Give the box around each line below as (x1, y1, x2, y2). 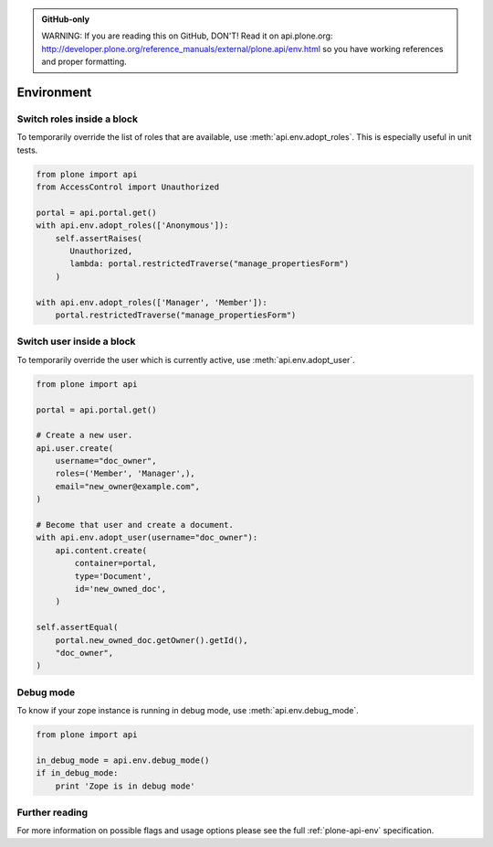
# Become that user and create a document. (36, 520, 235, 531)
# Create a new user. (36, 430, 133, 441)
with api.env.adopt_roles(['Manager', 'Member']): (36, 297, 268, 307)
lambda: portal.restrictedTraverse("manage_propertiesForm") (69, 259, 350, 269)
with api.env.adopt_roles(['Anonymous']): (36, 220, 229, 231)
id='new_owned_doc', (74, 584, 167, 594)
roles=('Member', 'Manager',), (55, 468, 195, 479)
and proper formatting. (41, 56, 127, 68)
